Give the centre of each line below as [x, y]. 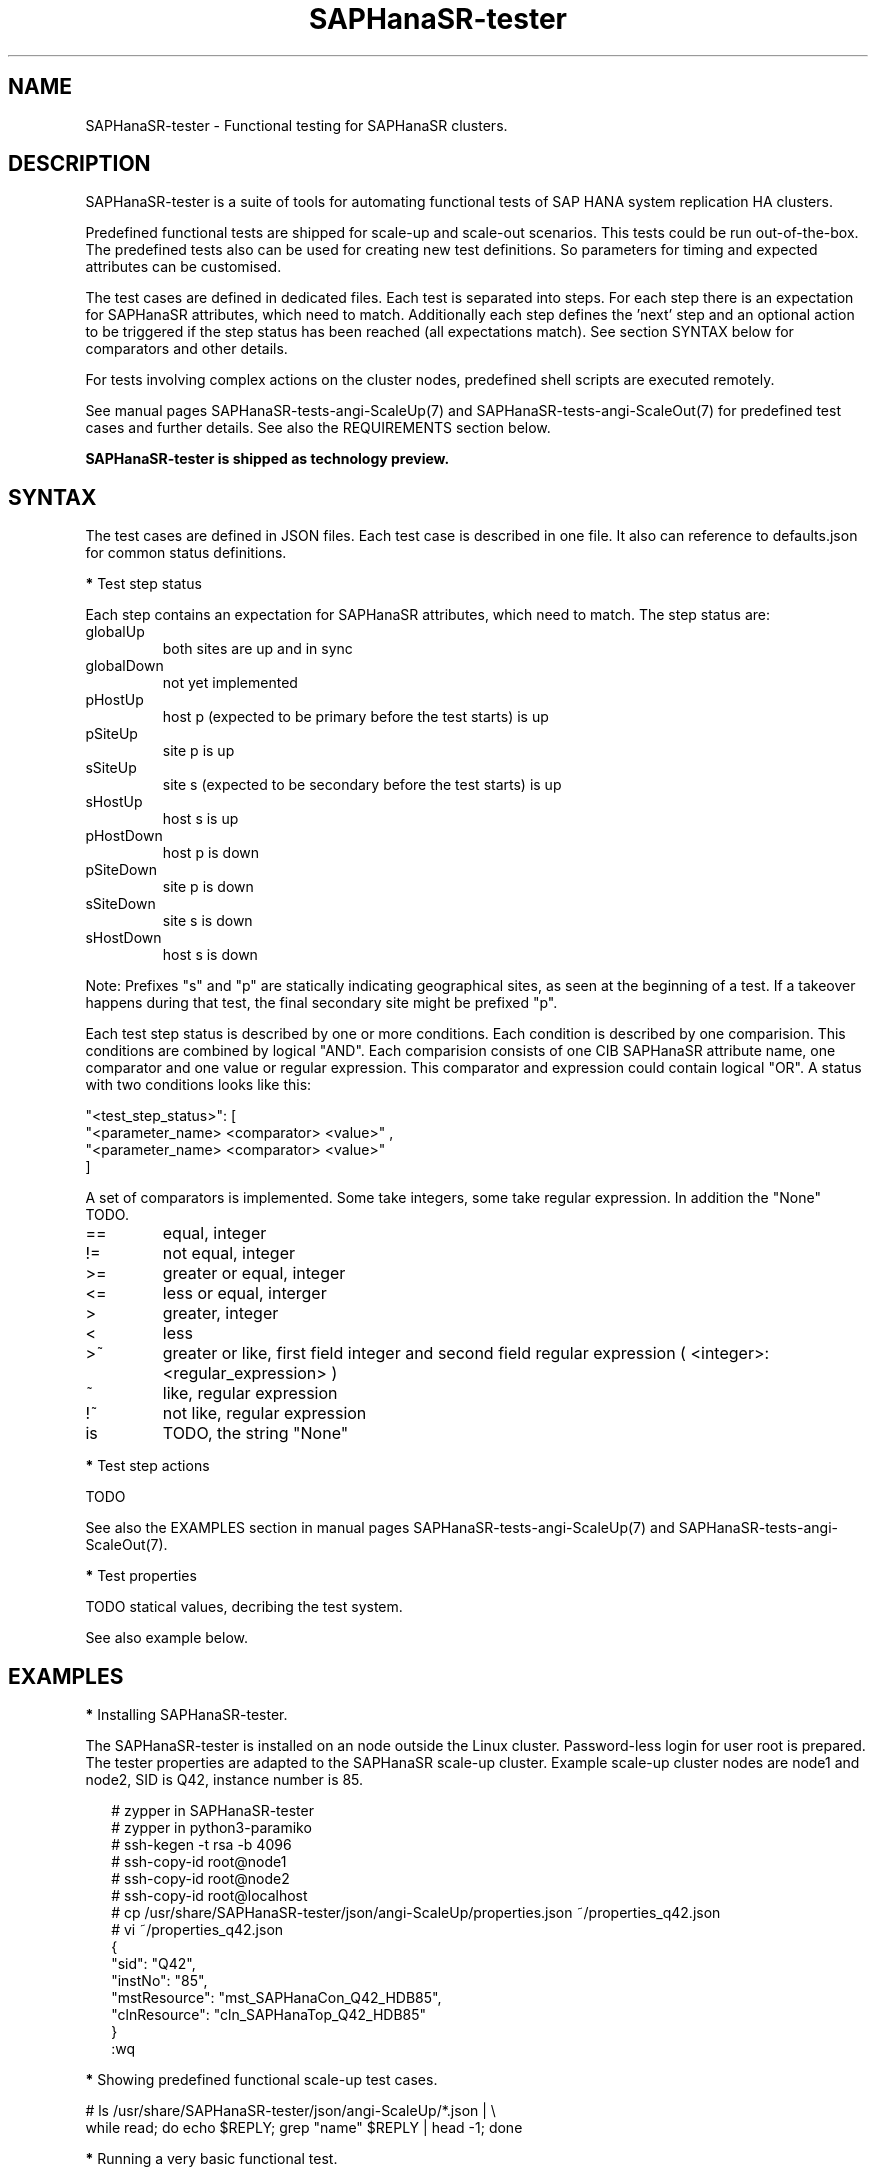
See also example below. [167, 1638]
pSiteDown [121, 870]
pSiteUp [111, 734]
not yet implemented [230, 683]
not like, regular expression [264, 1413]
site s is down [207, 921]
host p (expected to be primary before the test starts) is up [355, 717]
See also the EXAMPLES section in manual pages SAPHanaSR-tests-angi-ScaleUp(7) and [380, 1528]
